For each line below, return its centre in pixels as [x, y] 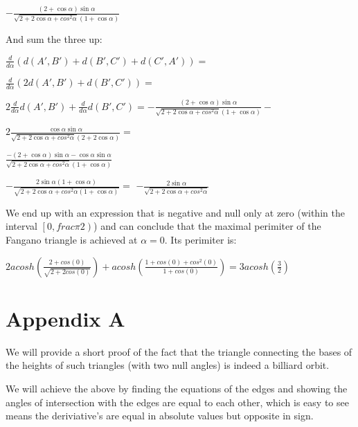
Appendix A [65, 318]
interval [21, 226]
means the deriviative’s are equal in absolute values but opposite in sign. [160, 416]
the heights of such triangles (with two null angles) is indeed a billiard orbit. [168, 365]
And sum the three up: [54, 38]
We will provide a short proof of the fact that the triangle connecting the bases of [179, 351]
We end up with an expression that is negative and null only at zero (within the [175, 212]
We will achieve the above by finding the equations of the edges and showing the [177, 388]
